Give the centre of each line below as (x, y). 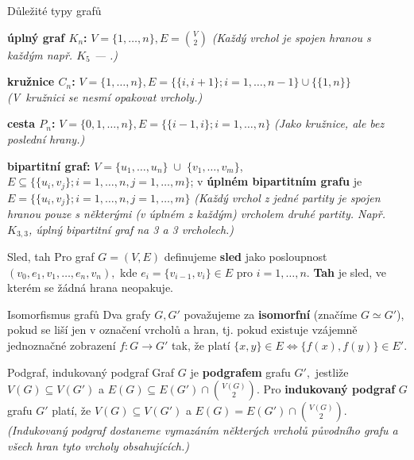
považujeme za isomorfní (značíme (271, 314)
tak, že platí (201, 345)
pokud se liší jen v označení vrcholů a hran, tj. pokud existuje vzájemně (182, 330)
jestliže (332, 372)
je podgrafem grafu (240, 372)
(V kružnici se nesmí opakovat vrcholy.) (105, 96)
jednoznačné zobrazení (62, 345)
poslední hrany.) (46, 138)
